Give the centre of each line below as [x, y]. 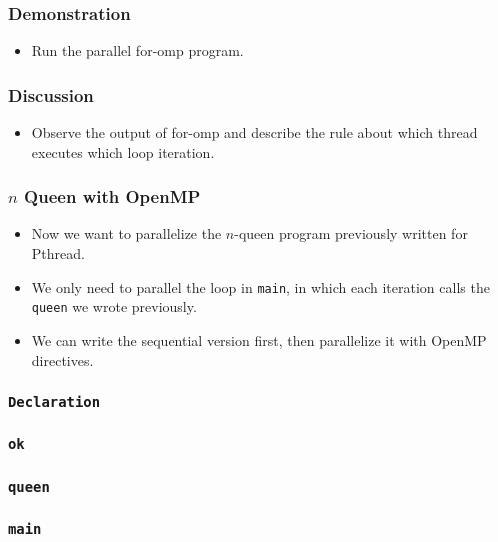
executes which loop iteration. [123, 151]
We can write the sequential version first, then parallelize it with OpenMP [259, 339]
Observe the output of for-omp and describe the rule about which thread [254, 132]
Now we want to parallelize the [126, 233]
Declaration [54, 402]
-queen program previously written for [351, 233]
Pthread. [58, 253]
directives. [62, 359]
